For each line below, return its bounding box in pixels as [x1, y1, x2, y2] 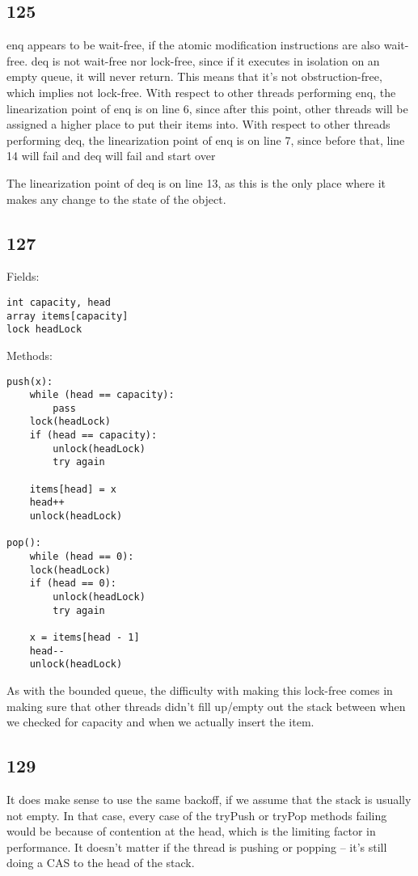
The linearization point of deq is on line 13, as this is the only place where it [6, 174, 386, 191]
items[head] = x [29, 483, 117, 495]
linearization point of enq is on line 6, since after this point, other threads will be [6, 99, 408, 116]
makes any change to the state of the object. [6, 190, 226, 207]
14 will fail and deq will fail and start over [6, 147, 216, 164]
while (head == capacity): [29, 389, 175, 401]
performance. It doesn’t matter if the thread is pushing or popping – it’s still [6, 838, 387, 855]
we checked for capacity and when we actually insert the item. [6, 713, 315, 730]
